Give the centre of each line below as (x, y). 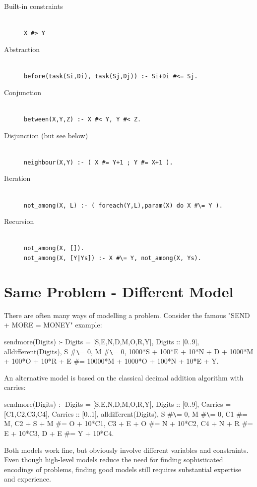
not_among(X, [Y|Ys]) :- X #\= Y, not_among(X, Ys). (113, 258)
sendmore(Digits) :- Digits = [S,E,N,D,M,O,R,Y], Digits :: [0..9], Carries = (118, 404)
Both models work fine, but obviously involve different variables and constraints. (126, 450)
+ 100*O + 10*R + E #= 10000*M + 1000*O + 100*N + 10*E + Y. (111, 361)
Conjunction (23, 92)
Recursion (19, 221)
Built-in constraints (33, 6)
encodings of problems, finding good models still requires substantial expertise (123, 469)
